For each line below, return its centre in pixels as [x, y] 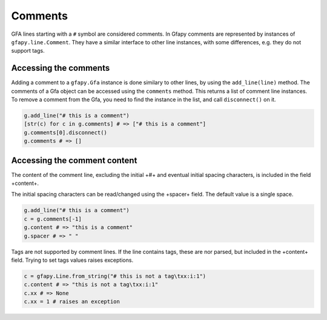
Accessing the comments [61, 68]
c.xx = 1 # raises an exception [72, 302]
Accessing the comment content [74, 160]
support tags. [28, 51]
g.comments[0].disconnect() [65, 132]
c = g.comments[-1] [53, 219]
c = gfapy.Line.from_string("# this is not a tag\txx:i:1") [115, 276]
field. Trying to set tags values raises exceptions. [72, 260]
